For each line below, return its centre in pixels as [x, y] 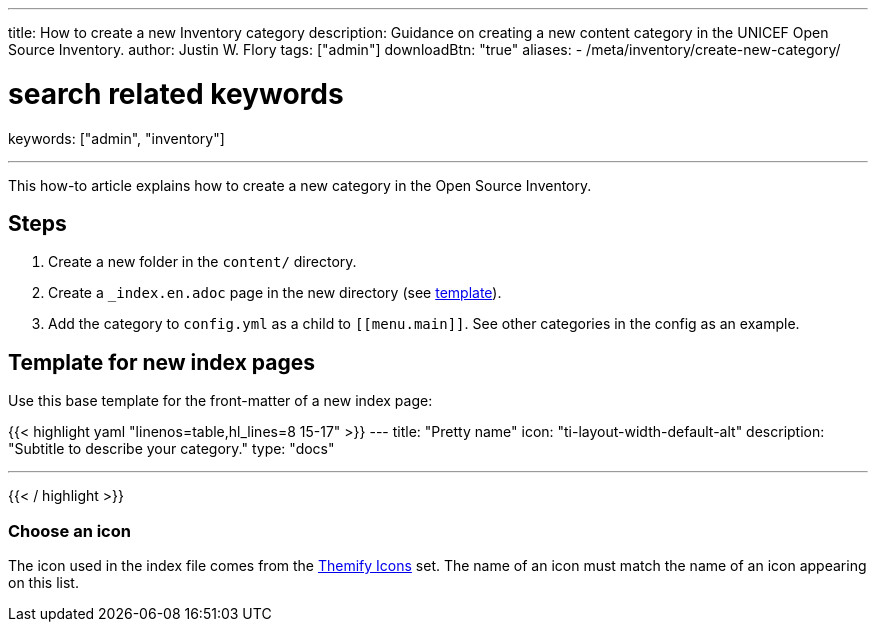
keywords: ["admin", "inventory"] [116, 138]
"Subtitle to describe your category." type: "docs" [171, 449]
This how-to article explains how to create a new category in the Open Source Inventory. [300, 185]
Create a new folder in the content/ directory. [202, 262]
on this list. [43, 582]
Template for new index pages [161, 362]
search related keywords [176, 93]
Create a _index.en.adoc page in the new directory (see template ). [275, 293]
